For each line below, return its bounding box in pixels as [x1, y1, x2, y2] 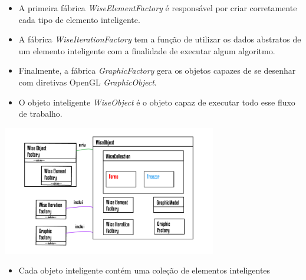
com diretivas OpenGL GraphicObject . [18, 75, 157, 88]
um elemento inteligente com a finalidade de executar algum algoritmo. [18, 44, 275, 57]
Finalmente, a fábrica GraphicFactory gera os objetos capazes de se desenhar [18, 64, 296, 77]
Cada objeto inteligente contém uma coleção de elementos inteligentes [18, 264, 271, 276]
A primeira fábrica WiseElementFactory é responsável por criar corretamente [18, 2, 297, 14]
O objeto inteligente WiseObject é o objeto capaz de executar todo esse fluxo [18, 95, 295, 108]
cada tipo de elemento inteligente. [18, 13, 140, 25]
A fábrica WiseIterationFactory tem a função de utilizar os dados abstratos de [18, 33, 301, 45]
